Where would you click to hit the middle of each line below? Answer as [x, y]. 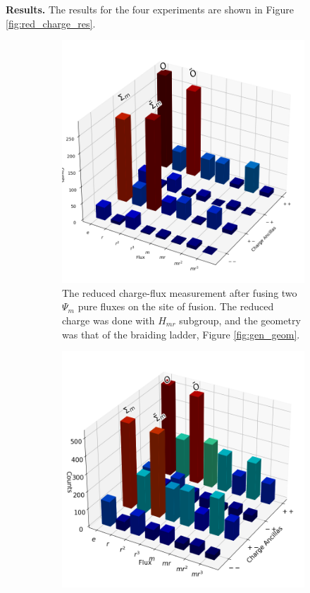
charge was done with [108, 320]
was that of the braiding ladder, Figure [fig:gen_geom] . [181, 334]
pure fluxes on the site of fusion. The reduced [176, 306]
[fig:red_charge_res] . [51, 23]
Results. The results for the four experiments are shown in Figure [150, 9]
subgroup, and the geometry [240, 320]
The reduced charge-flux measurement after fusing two [180, 292]
